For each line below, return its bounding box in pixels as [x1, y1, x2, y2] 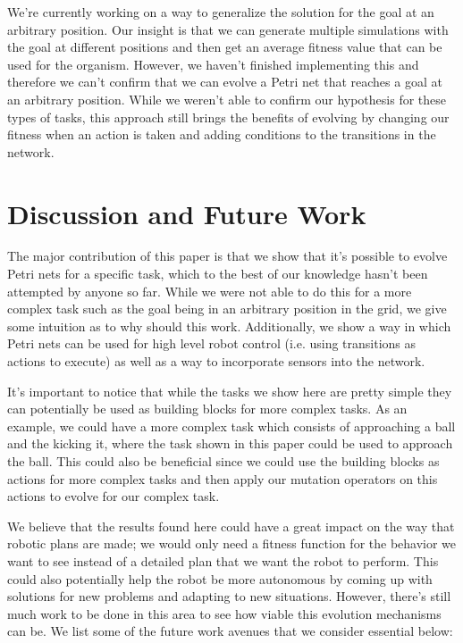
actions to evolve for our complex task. [7, 487, 220, 505]
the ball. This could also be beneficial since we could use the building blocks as [7, 452, 440, 470]
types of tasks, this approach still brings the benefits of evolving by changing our [7, 107, 450, 126]
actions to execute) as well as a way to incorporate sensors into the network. [7, 352, 425, 371]
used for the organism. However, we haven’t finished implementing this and [7, 54, 419, 73]
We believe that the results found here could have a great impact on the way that [7, 516, 455, 535]
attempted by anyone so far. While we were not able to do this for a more [7, 281, 412, 300]
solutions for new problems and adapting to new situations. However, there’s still [7, 587, 451, 605]
